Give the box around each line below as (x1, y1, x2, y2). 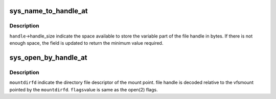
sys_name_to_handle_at (9, 7, 88, 15)
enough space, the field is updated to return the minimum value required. (9, 40, 164, 46)
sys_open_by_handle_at (9, 53, 87, 62)
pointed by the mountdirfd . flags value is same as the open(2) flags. (9, 86, 158, 92)
